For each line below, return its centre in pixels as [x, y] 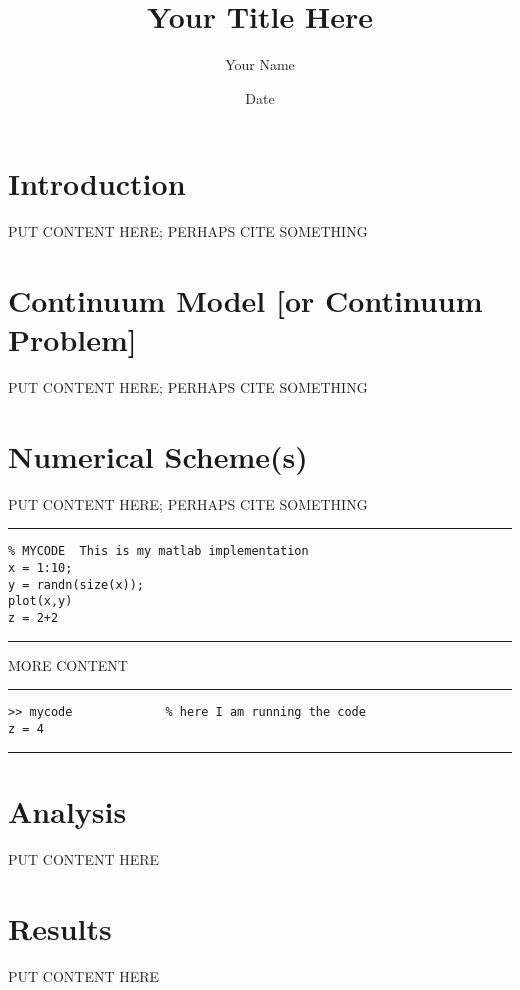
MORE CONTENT [68, 664]
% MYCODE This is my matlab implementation [158, 551]
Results [60, 927]
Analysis [67, 810]
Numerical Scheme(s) [158, 455]
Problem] [72, 339]
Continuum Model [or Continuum [245, 300]
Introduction [97, 183]
